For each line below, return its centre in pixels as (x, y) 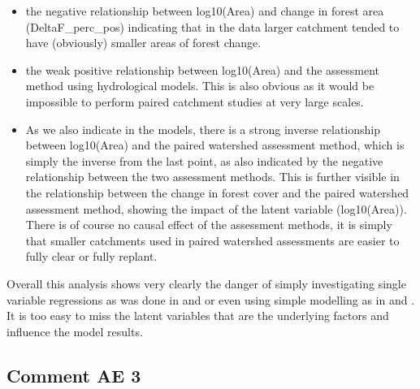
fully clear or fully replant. (91, 256)
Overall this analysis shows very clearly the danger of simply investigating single (206, 283)
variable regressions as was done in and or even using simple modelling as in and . (211, 299)
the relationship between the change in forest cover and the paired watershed (217, 192)
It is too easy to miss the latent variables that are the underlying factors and (198, 316)
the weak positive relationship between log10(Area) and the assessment (203, 69)
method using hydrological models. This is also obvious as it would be (200, 86)
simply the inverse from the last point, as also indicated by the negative (204, 160)
